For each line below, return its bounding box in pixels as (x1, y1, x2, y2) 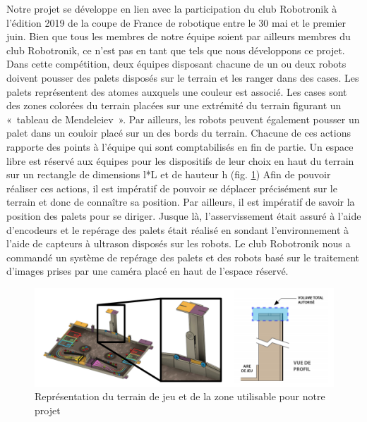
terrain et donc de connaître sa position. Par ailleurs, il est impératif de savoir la (6, 194, 355, 209)
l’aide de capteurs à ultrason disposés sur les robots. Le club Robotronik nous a (6, 236, 351, 251)
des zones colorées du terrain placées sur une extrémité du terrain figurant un (6, 98, 342, 113)
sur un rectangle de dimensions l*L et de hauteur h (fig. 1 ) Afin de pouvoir (6, 167, 331, 182)
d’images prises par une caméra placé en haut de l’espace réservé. (6, 263, 289, 278)
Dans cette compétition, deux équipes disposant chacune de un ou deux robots (6, 56, 347, 71)
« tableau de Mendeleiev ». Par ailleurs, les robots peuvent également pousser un (6, 111, 360, 126)
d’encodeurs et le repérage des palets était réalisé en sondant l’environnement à (6, 222, 349, 237)
